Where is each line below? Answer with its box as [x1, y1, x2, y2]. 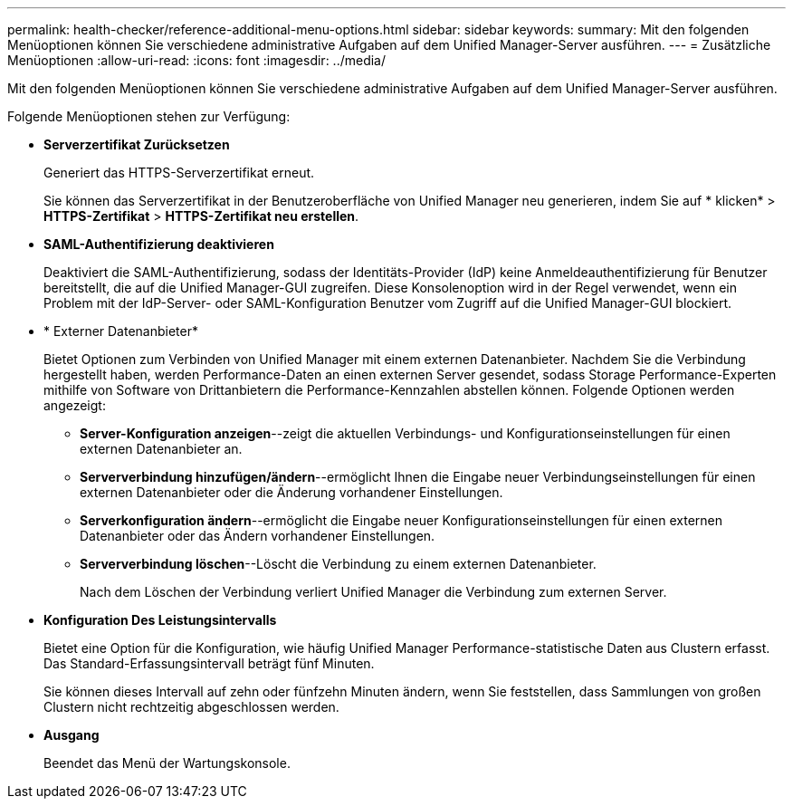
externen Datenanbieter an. [80, 441, 243, 456]
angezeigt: [43, 398, 106, 413]
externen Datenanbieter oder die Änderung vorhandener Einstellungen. [80, 485, 503, 500]
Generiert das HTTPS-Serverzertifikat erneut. [43, 165, 315, 180]
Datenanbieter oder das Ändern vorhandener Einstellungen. [80, 528, 435, 543]
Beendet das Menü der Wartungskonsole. [43, 755, 291, 771]
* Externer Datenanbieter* [43, 323, 199, 339]
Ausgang [43, 727, 100, 743]
